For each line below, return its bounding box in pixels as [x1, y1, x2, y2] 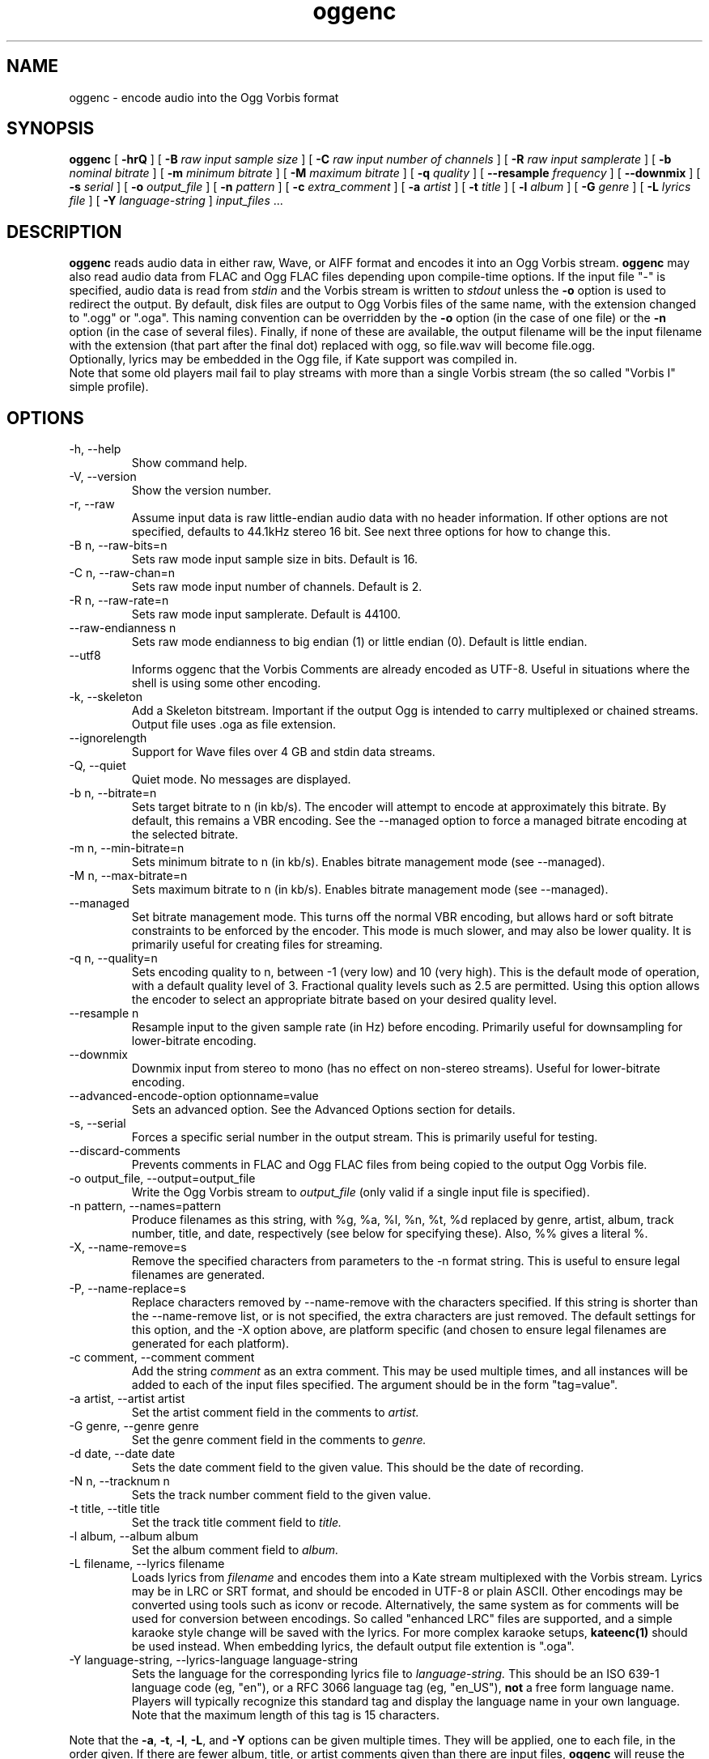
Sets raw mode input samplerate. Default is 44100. [131, 607, 401, 622]
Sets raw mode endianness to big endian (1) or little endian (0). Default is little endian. [131, 635, 588, 649]
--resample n [69, 1006, 139, 1021]
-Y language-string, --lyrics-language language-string [69, 1653, 359, 1668]
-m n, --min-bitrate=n [69, 841, 185, 856]
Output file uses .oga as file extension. [131, 717, 337, 732]
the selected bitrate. [131, 827, 239, 842]
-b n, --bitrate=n [69, 786, 157, 801]
